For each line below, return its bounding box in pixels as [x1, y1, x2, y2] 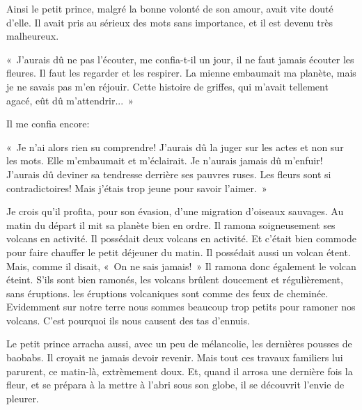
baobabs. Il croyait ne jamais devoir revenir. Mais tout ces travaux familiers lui [6, 350, 343, 365]
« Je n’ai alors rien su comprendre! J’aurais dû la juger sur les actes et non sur [6, 139, 344, 154]
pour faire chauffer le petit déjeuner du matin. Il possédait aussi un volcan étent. [6, 244, 351, 259]
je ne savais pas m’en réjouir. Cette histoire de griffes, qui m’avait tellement [6, 79, 329, 93]
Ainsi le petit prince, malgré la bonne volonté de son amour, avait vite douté [6, 1, 333, 15]
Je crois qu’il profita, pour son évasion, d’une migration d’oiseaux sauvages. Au [6, 204, 344, 219]
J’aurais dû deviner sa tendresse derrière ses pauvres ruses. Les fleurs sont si [6, 166, 331, 181]
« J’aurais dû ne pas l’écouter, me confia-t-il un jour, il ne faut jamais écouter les [6, 52, 354, 66]
